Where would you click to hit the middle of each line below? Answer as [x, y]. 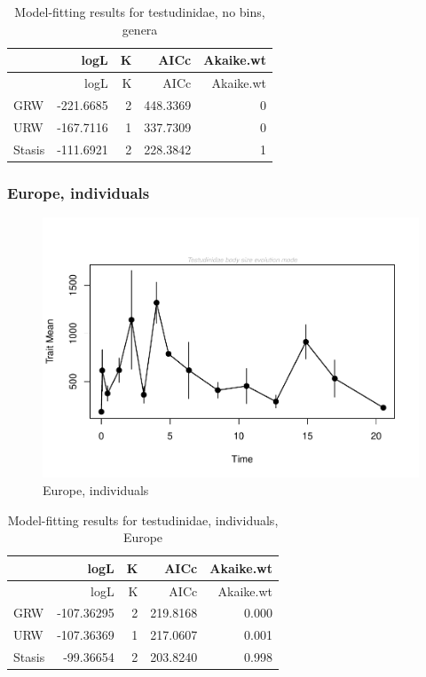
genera [140, 29]
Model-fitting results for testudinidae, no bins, [140, 12]
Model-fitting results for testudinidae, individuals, [143, 520]
